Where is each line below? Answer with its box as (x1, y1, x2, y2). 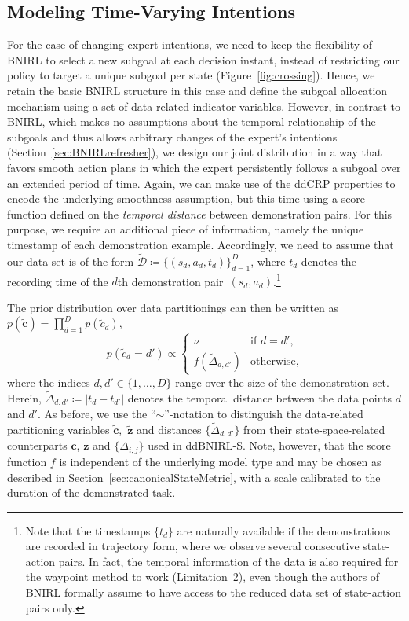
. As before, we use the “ (37, 406, 156, 422)
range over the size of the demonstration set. (175, 373, 389, 390)
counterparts (7, 437, 68, 454)
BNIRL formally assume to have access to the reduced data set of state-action (25, 584, 401, 601)
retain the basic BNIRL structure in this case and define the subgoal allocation (7, 82, 388, 98)
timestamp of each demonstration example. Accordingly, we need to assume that (7, 236, 394, 252)
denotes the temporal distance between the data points (127, 389, 393, 406)
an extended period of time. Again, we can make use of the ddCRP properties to (7, 175, 396, 191)
